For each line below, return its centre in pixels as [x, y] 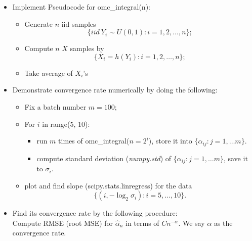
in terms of [142, 223]
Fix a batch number [55, 106]
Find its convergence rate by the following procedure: [95, 213]
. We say [192, 223]
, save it [236, 158]
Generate [38, 23]
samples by [87, 48]
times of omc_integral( [94, 141]
